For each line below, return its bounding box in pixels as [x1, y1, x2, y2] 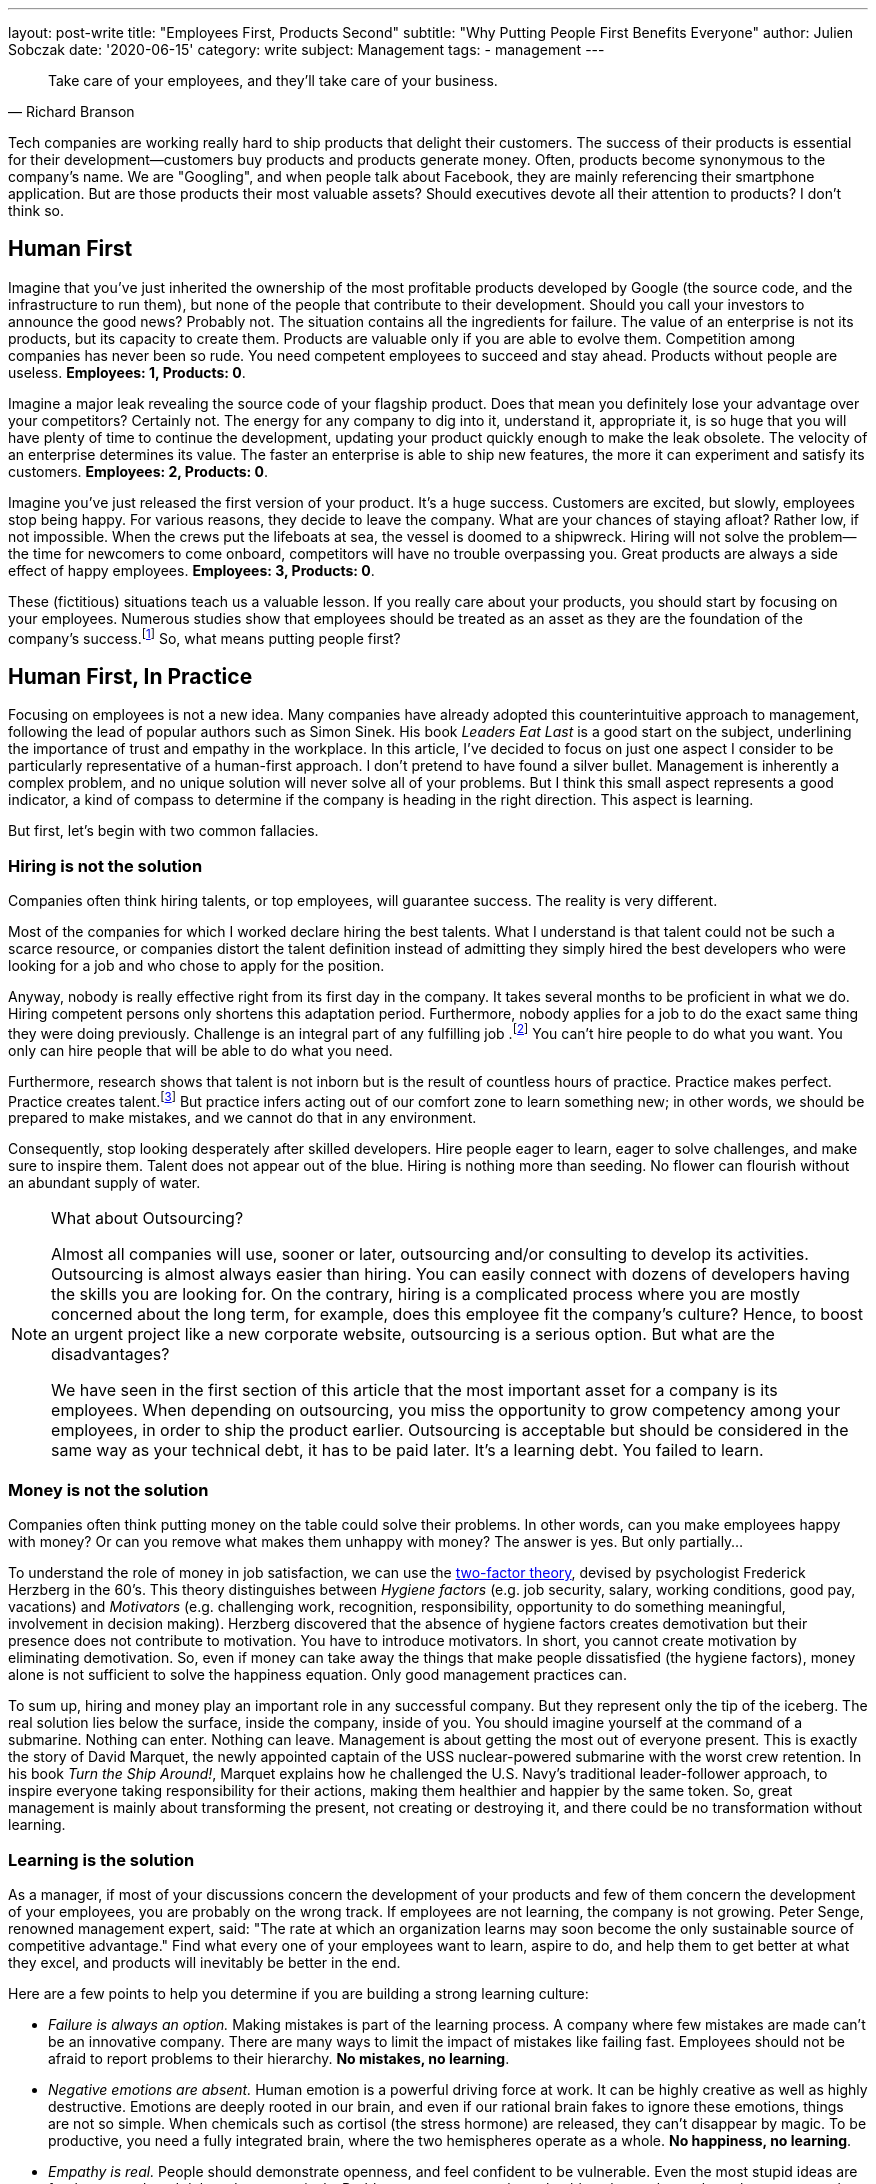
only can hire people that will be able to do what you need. [8, 1041, 393, 1059]
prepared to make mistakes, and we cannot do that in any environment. [8, 1109, 477, 1127]
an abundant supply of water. [8, 1174, 201, 1192]
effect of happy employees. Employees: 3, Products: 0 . [8, 561, 375, 579]
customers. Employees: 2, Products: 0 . [8, 462, 268, 480]
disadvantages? [51, 1344, 170, 1365]
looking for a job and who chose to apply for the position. [8, 957, 385, 975]
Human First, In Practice [8, 663, 253, 689]
